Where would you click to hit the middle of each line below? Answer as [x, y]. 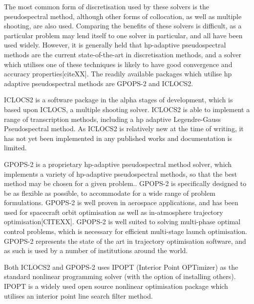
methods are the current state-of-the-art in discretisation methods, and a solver [123, 54]
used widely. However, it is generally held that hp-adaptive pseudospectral [115, 45]
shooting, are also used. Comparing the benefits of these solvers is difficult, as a [123, 26]
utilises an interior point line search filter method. [78, 295]
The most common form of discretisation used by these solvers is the [106, 6]
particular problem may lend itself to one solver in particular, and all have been [123, 35]
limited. [15, 148]
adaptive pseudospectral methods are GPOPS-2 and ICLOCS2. [99, 83]
